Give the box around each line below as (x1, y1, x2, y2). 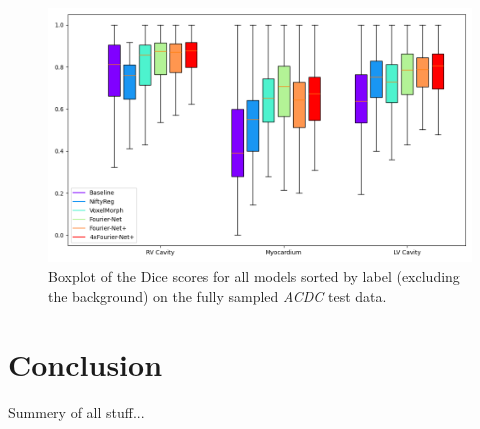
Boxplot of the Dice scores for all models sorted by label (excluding (48, 265, 460, 286)
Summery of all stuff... (8, 402, 145, 423)
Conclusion (8, 344, 163, 385)
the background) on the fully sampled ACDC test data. (48, 285, 387, 306)
